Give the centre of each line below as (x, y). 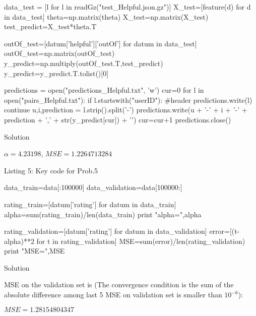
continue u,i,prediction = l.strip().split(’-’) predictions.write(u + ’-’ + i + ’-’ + (126, 110)
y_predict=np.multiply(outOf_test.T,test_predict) (84, 63)
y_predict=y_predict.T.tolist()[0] (56, 73)
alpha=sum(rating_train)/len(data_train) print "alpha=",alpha (103, 214)
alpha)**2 (19, 241)
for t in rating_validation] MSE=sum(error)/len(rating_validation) (141, 241)
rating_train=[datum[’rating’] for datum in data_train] (90, 204)
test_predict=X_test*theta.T (50, 26)
